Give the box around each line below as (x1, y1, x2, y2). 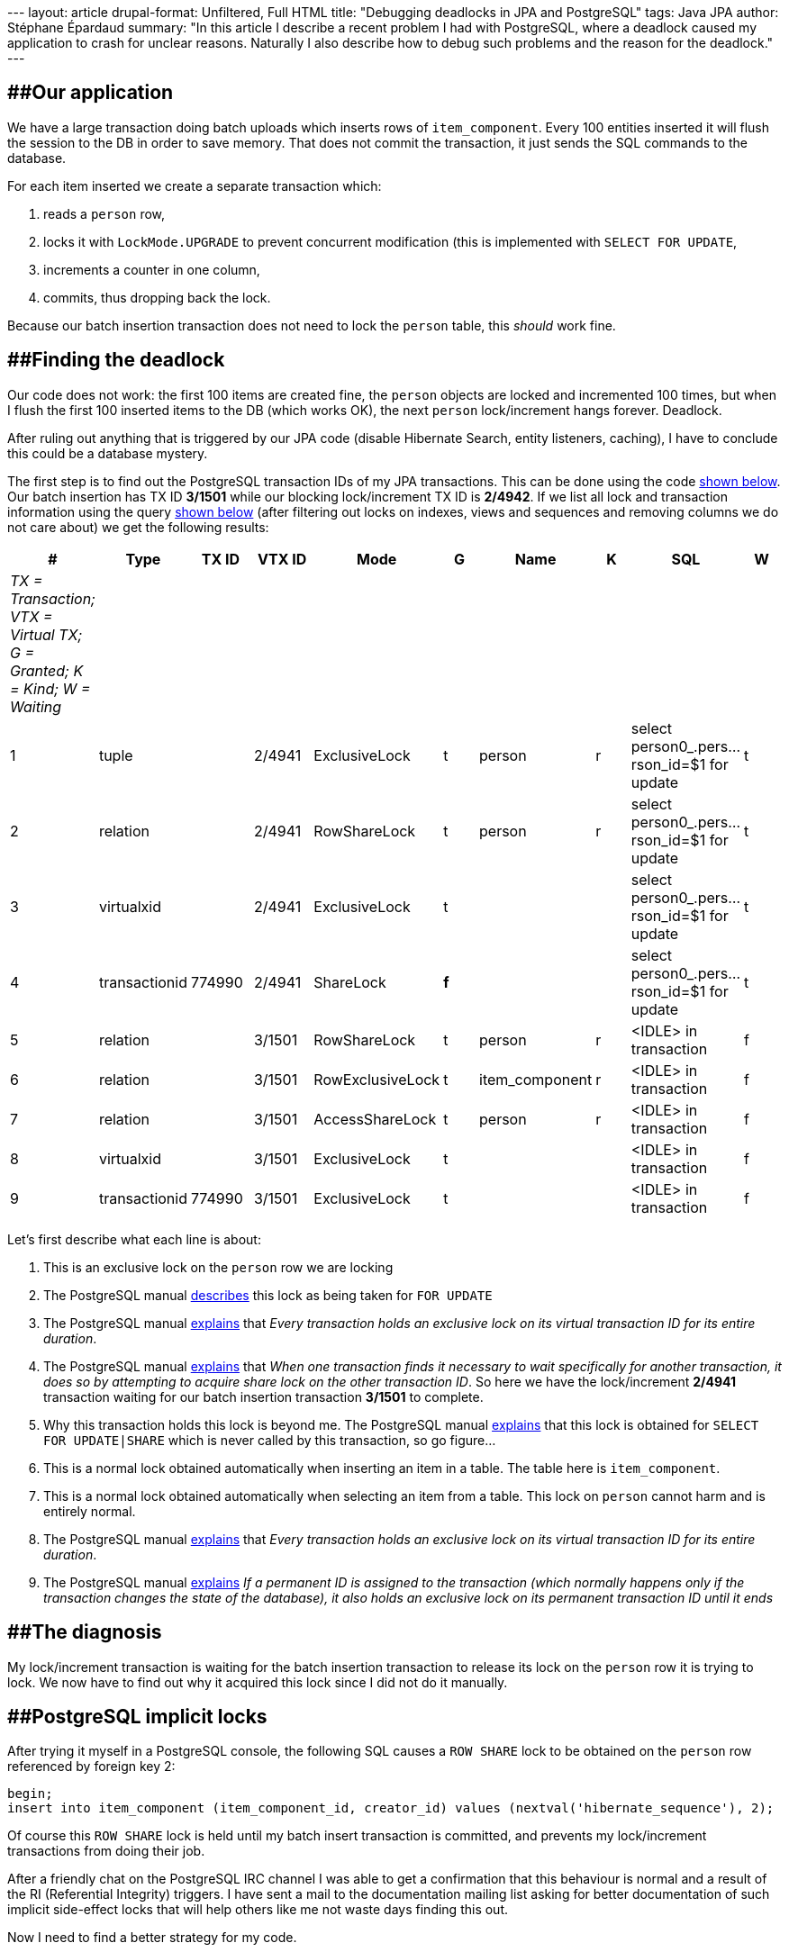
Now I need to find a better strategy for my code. (7, 1929, 297, 1946)
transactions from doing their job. (7, 1843, 205, 1859)
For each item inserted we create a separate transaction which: (7, 177, 382, 194)
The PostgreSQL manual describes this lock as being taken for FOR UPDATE (43, 1287, 493, 1303)
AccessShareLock (313, 1109, 437, 1128)
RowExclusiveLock (313, 1070, 440, 1089)
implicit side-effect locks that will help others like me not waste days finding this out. (7, 1902, 509, 1918)
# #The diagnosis (7, 1621, 162, 1644)
